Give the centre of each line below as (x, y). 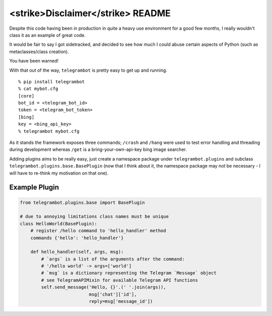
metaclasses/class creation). (39, 51)
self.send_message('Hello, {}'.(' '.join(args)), (104, 287)
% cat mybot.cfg (38, 89)
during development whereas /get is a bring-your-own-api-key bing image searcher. (98, 149)
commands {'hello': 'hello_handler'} (77, 238)
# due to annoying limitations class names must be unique (94, 217)
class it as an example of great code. (47, 35)
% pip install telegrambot (52, 82)
